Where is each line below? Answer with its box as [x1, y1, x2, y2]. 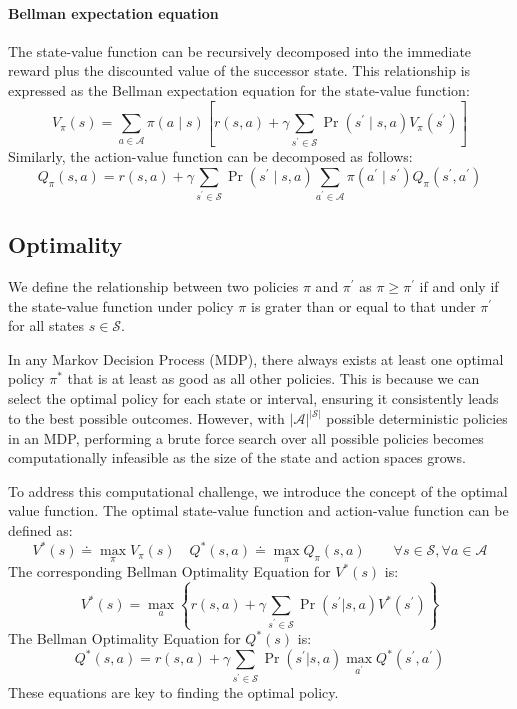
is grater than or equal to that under [251, 295, 476, 316]
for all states [8, 315, 85, 336]
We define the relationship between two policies [8, 276, 299, 296]
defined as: [8, 519, 73, 540]
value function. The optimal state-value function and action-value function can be [8, 500, 509, 521]
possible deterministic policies [326, 408, 508, 428]
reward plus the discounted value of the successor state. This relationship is [8, 60, 471, 81]
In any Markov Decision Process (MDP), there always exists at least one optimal [8, 348, 504, 369]
